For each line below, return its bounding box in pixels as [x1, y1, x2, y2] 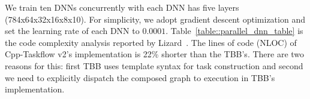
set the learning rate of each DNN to [5, 24, 140, 37]
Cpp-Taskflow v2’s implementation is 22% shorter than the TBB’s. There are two [5, 48, 305, 60]
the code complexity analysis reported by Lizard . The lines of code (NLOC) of [5, 36, 297, 48]
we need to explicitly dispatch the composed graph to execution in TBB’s [5, 71, 275, 83]
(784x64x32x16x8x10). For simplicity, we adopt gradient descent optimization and [5, 13, 305, 25]
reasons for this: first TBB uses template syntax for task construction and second [5, 59, 303, 72]
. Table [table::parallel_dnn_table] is [165, 24, 303, 37]
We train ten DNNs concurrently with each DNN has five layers [5, 1, 239, 13]
